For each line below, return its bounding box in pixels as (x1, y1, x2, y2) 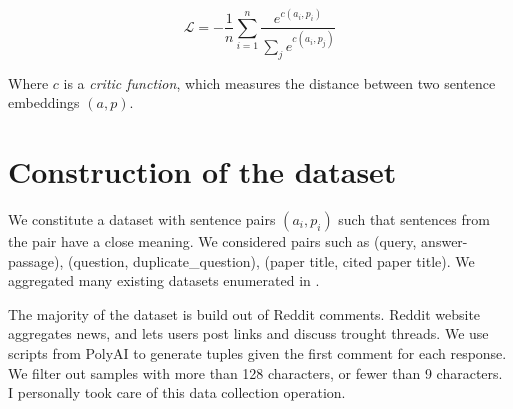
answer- (421, 231, 468, 252)
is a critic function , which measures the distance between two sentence (63, 72, 496, 93)
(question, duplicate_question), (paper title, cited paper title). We (68, 250, 475, 271)
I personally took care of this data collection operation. (8, 382, 346, 403)
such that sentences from (338, 209, 490, 230)
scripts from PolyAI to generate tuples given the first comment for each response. (8, 342, 507, 363)
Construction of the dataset (8, 151, 397, 192)
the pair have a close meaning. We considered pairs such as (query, (8, 231, 417, 252)
